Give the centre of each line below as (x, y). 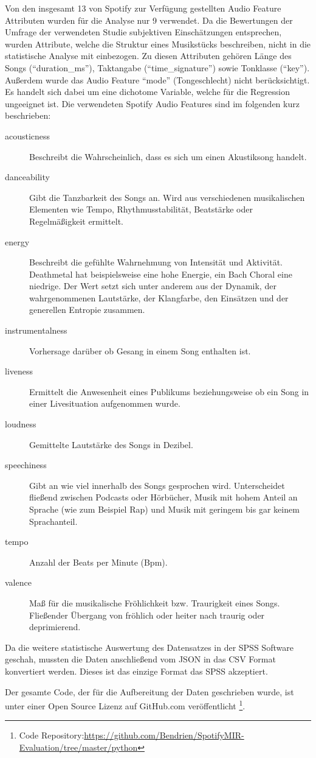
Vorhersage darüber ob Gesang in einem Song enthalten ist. (140, 350)
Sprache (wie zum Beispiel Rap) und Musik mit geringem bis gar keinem (164, 509)
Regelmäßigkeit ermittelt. (76, 221)
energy (17, 241)
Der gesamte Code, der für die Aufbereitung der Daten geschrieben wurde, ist (149, 691)
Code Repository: (52, 735)
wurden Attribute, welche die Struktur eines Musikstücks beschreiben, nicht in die (158, 44)
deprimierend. (55, 627)
